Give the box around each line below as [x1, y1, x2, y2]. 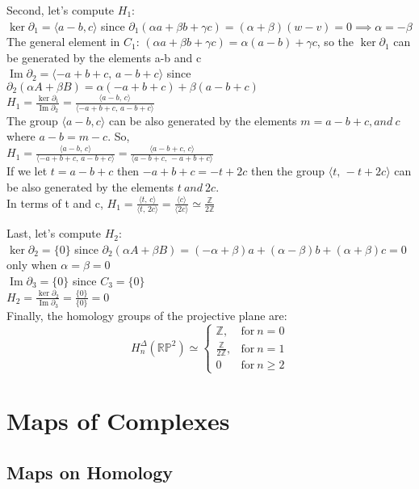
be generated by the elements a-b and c [6, 48, 202, 65]
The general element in [6, 33, 120, 50]
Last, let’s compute [6, 225, 101, 242]
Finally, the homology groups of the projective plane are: [6, 307, 287, 324]
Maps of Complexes [6, 403, 230, 436]
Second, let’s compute [6, 2, 115, 18]
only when [6, 256, 57, 273]
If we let [6, 162, 48, 179]
